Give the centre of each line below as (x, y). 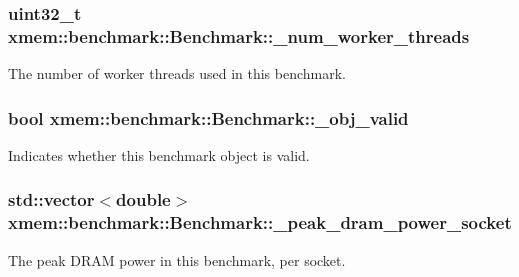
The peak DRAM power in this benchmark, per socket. (177, 259)
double (143, 199)
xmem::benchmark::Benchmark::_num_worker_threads (239, 35)
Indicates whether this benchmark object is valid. (159, 154)
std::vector (51, 199)
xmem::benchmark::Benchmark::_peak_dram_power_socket (260, 222)
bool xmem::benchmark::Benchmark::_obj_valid (208, 117)
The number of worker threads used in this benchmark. (177, 73)
